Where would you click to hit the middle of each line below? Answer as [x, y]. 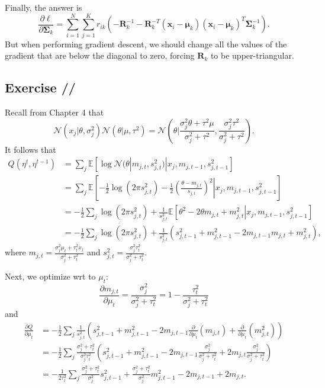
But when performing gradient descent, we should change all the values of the [146, 44]
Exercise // [40, 87]
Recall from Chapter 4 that [54, 112]
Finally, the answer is [44, 7]
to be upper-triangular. [252, 55]
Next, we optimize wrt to [50, 276]
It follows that [30, 149]
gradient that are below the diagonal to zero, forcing [100, 55]
